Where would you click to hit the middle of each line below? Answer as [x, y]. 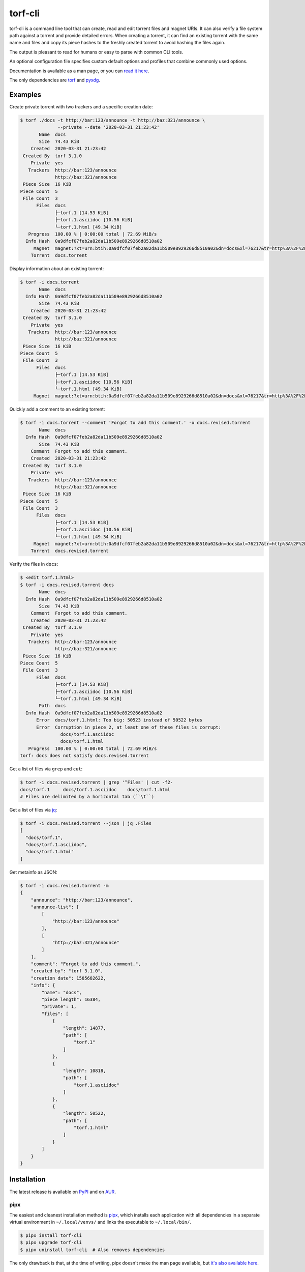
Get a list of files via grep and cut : [46, 769]
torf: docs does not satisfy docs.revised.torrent [85, 756]
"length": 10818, [84, 1071]
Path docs [52, 706]
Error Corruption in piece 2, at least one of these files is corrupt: [129, 727]
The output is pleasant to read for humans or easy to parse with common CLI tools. [96, 52]
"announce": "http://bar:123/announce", [82, 900]
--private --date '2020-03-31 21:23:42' [109, 127]
